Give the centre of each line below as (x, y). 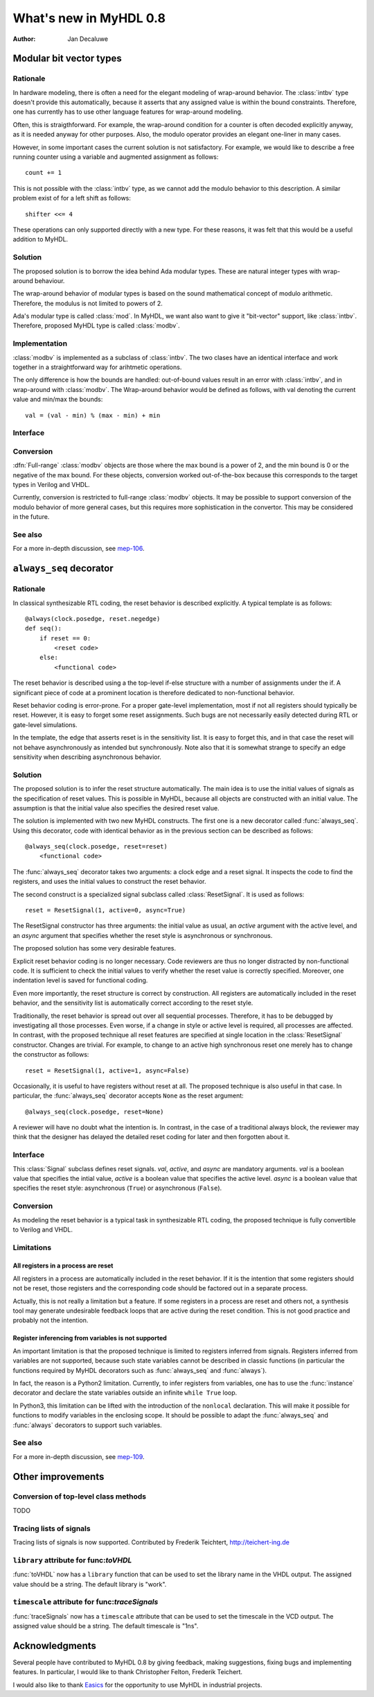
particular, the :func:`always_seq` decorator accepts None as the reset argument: (128, 1095)
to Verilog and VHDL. (43, 1229)
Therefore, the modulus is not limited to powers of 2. (88, 303)
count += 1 (44, 173)
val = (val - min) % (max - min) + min (93, 415)
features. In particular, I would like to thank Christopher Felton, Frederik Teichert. (127, 1672)
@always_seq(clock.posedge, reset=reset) (96, 847)
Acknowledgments (55, 1645)
